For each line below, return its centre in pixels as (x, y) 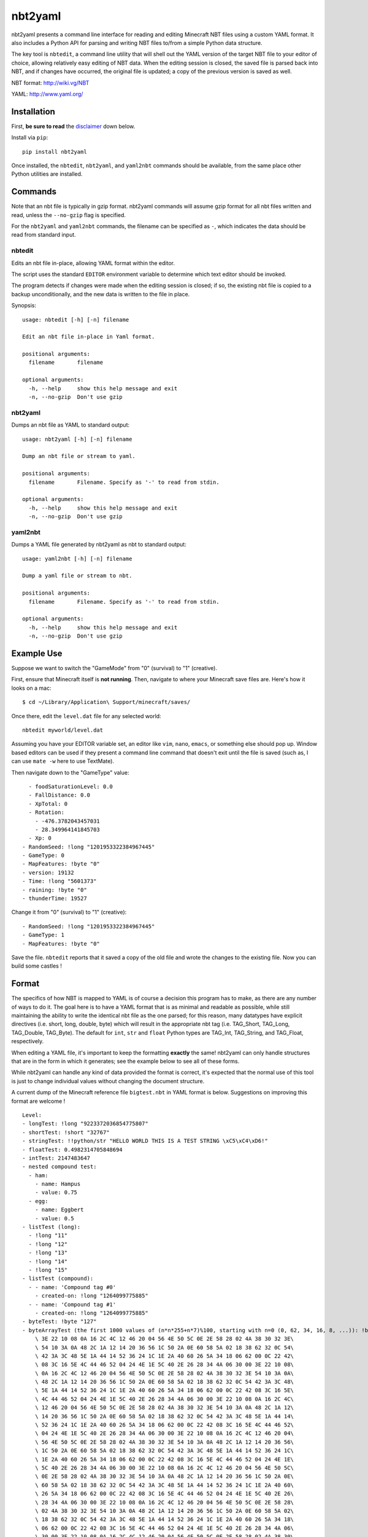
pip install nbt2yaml (55, 152)
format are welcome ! (38, 1101)
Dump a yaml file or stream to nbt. (77, 576)
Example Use (37, 653)
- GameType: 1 (43, 935)
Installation (33, 112)
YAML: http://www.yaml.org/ (47, 94)
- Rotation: (46, 812)
